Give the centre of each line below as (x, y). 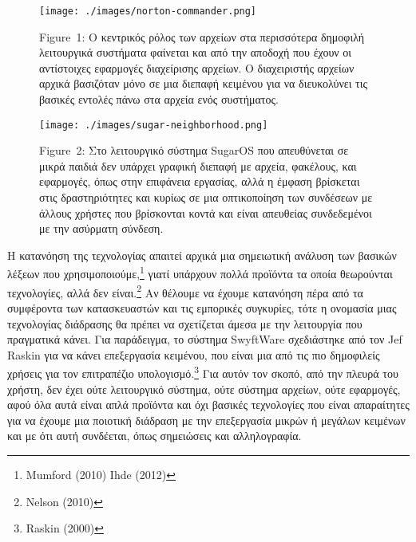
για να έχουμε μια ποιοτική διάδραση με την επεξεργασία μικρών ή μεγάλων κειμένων (206, 420)
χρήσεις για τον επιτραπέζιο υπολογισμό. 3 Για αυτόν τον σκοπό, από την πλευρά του (203, 372)
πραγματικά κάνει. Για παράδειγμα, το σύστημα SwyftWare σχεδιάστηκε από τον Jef (205, 339)
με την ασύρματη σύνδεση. (101, 228)
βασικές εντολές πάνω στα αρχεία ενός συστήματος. (159, 99)
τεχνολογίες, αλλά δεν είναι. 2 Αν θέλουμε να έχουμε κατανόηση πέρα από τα (185, 291)
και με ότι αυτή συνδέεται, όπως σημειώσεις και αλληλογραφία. (155, 436)
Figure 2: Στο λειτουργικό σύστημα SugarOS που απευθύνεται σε (194, 150)
